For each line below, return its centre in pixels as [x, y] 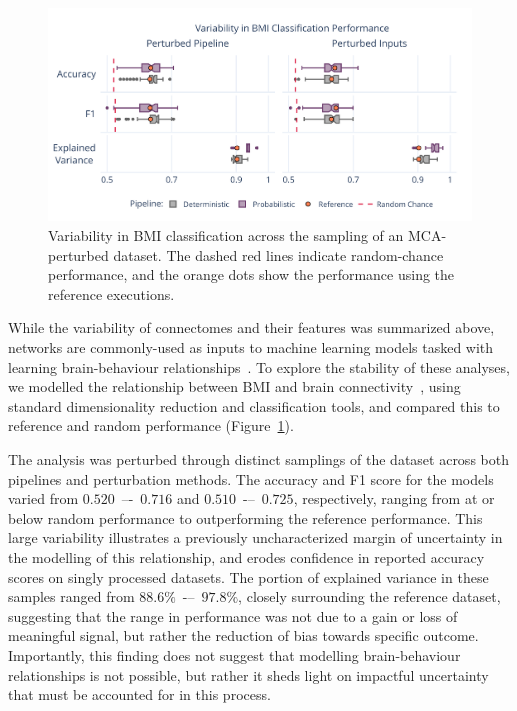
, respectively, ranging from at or [394, 498]
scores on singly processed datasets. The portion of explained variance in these [248, 576]
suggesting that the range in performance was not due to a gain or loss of [233, 615]
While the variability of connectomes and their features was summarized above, [251, 327]
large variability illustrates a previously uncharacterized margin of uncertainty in [255, 537]
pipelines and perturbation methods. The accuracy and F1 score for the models [251, 478]
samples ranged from [71, 596]
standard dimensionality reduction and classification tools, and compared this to [254, 405]
